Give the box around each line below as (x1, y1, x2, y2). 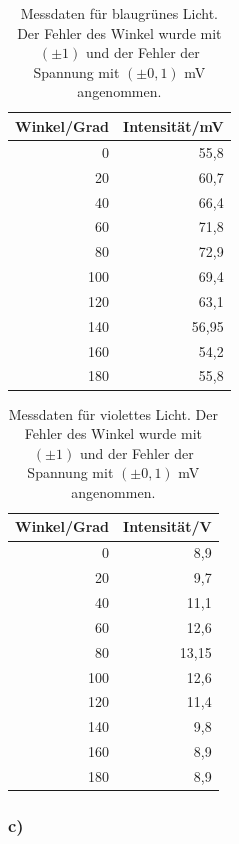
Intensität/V (123, 516, 212, 537)
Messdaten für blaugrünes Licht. (20, 3, 219, 23)
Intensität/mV (123, 115, 224, 136)
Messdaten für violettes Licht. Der (8, 403, 218, 424)
